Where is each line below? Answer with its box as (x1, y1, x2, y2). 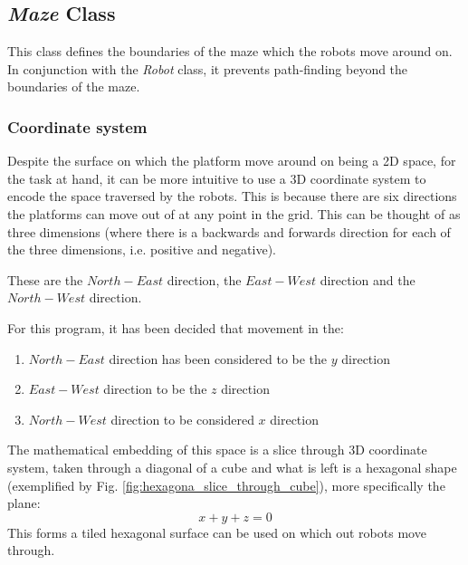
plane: (7, 493, 41, 512)
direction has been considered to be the (109, 349, 328, 368)
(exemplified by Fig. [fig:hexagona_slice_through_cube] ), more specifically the (7, 475, 445, 494)
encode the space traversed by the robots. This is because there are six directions (7, 187, 457, 206)
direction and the (320, 270, 415, 289)
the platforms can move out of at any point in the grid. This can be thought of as (7, 204, 461, 223)
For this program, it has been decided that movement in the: (7, 318, 344, 337)
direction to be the (103, 379, 207, 398)
